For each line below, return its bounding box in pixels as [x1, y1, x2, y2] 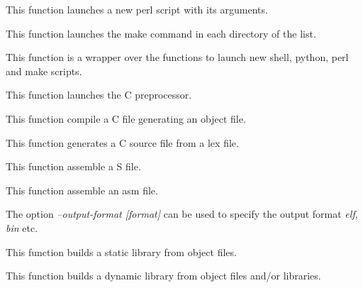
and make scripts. [6, 63, 82, 78]
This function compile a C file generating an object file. [6, 111, 246, 126]
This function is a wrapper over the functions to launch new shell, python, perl [6, 50, 349, 65]
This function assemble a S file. [6, 159, 141, 174]
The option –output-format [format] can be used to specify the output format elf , [6, 206, 358, 221]
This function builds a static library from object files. [6, 244, 237, 259]
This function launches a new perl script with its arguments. [6, 2, 268, 16]
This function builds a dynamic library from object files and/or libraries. [6, 268, 321, 283]
